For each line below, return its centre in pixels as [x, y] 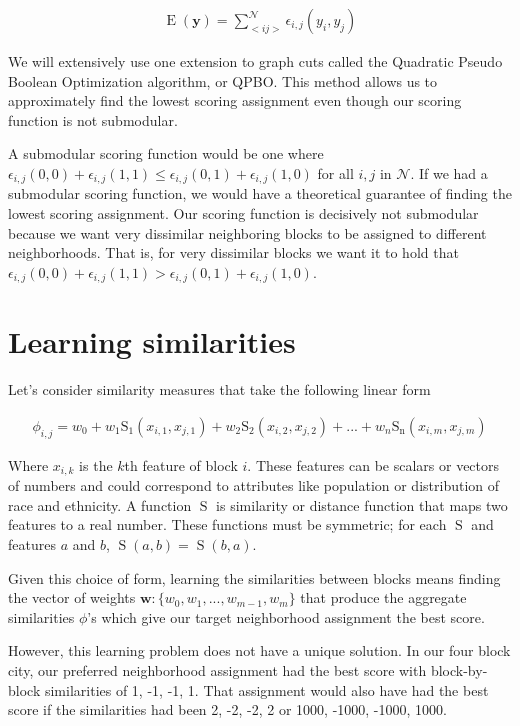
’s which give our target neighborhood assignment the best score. [286, 616]
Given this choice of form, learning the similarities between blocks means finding [254, 577]
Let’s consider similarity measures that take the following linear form [219, 389]
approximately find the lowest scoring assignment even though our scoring [235, 100]
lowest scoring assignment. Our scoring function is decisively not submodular [243, 213]
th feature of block [181, 464]
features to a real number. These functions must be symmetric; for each [227, 524]
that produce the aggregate [383, 597]
